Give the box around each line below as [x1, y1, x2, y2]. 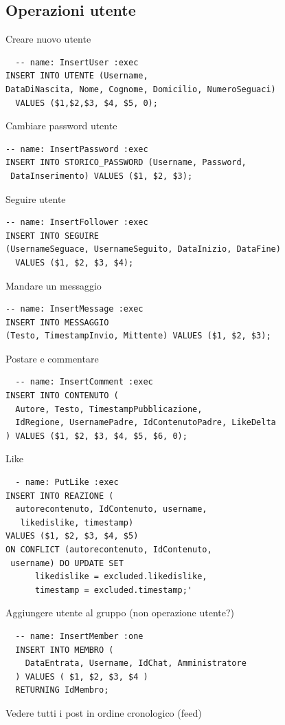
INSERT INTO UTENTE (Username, [5, 71, 148, 81]
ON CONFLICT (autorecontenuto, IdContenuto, [5, 545, 212, 555]
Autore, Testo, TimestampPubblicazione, [15, 404, 203, 414]
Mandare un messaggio [5, 278, 102, 292]
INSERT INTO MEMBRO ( [15, 645, 114, 655]
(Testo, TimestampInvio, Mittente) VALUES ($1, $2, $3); [5, 331, 271, 341]
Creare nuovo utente [5, 32, 91, 46]
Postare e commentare [5, 351, 99, 365]
